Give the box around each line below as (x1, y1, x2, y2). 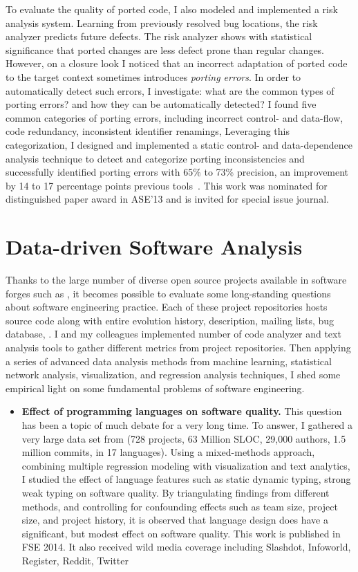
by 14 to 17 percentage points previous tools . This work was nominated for (6, 178, 328, 192)
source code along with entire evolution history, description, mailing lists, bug (6, 313, 335, 327)
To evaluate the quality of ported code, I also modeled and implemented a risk (6, 2, 338, 16)
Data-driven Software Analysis (6, 232, 303, 261)
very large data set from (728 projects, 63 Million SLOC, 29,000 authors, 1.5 (21, 431, 346, 445)
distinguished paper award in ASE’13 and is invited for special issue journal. (6, 192, 329, 206)
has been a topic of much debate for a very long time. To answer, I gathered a (21, 417, 353, 432)
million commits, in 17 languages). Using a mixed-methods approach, (21, 445, 315, 459)
